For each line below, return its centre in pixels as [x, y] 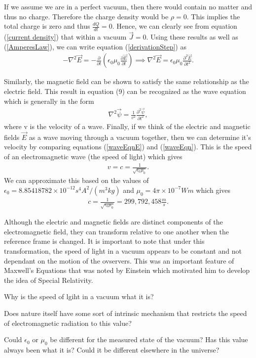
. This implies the [213, 16]
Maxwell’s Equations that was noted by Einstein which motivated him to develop [127, 270]
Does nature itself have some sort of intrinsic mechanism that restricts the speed [126, 313]
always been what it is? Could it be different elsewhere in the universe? [112, 349]
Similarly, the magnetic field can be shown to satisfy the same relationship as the [127, 81]
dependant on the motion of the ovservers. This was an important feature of [119, 260]
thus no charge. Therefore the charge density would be [86, 16]
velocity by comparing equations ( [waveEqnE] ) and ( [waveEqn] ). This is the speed [128, 147]
